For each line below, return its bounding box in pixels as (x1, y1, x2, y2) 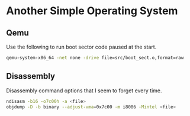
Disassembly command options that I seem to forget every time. (6, 87, 162, 94)
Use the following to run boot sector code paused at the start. (6, 43, 157, 50)
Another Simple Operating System (6, 4, 178, 18)
